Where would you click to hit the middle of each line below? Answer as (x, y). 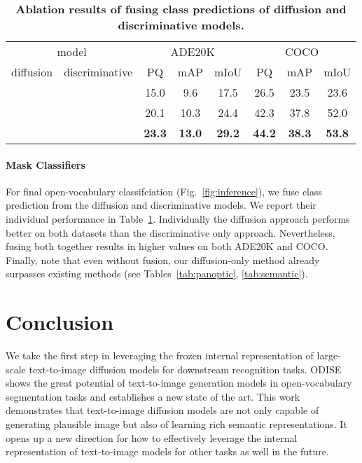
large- (329, 355)
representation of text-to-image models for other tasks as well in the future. (167, 451)
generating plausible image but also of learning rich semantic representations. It (176, 424)
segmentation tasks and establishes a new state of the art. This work (153, 396)
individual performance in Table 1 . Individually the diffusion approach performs (178, 218)
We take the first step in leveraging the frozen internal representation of (160, 355)
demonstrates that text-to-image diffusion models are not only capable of (162, 410)
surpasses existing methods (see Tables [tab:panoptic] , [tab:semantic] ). (157, 274)
